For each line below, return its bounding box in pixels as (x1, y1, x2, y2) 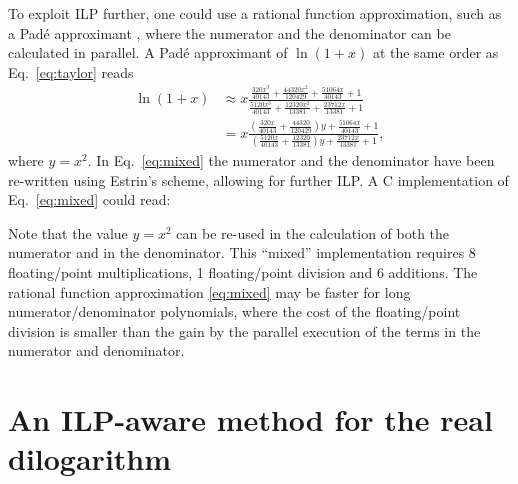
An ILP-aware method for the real (8, 399, 493, 440)
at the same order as (372, 42, 499, 63)
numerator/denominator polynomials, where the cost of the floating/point (8, 301, 461, 322)
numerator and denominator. (8, 340, 185, 361)
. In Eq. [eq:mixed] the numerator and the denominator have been (87, 149, 495, 170)
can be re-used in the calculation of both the (176, 222, 450, 243)
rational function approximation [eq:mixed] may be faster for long (8, 281, 411, 302)
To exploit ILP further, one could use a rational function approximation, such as (8, 3, 502, 23)
